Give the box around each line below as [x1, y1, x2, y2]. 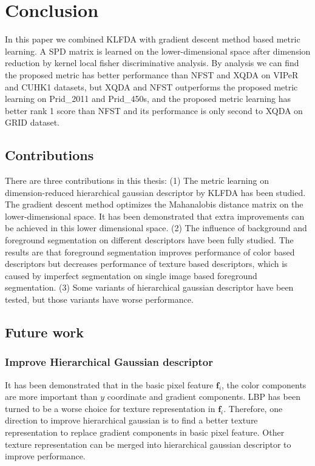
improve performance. [5, 450, 86, 462]
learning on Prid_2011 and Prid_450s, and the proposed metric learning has [5, 92, 291, 105]
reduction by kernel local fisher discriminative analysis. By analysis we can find [5, 56, 299, 69]
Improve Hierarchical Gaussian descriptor [5, 354, 213, 370]
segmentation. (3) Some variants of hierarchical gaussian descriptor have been [5, 281, 294, 294]
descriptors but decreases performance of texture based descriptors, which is [5, 257, 288, 270]
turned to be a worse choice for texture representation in [5, 402, 215, 414]
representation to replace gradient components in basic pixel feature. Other [5, 425, 285, 438]
